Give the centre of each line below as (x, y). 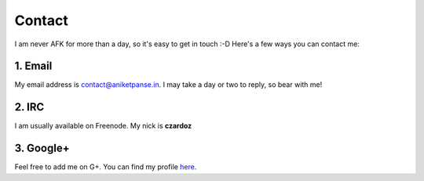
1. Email (33, 66)
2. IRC (29, 107)
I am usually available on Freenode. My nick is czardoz (103, 126)
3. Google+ (42, 148)
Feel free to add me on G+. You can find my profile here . (106, 167)
